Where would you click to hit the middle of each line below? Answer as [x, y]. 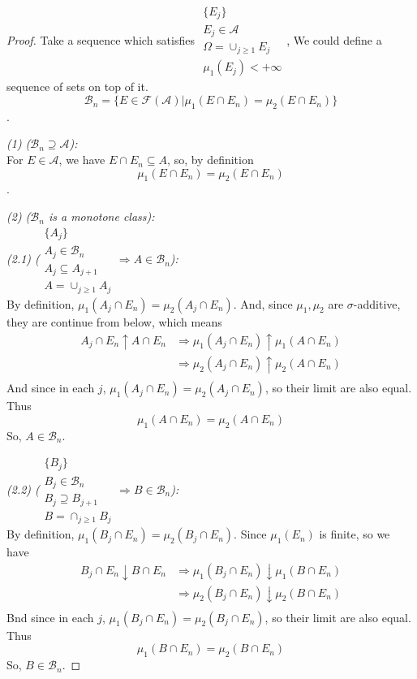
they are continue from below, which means [114, 321]
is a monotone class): [101, 216]
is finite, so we [355, 534]
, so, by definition [211, 160]
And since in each [51, 388]
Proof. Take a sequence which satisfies [101, 39]
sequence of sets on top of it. [77, 86]
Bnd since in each [50, 617]
